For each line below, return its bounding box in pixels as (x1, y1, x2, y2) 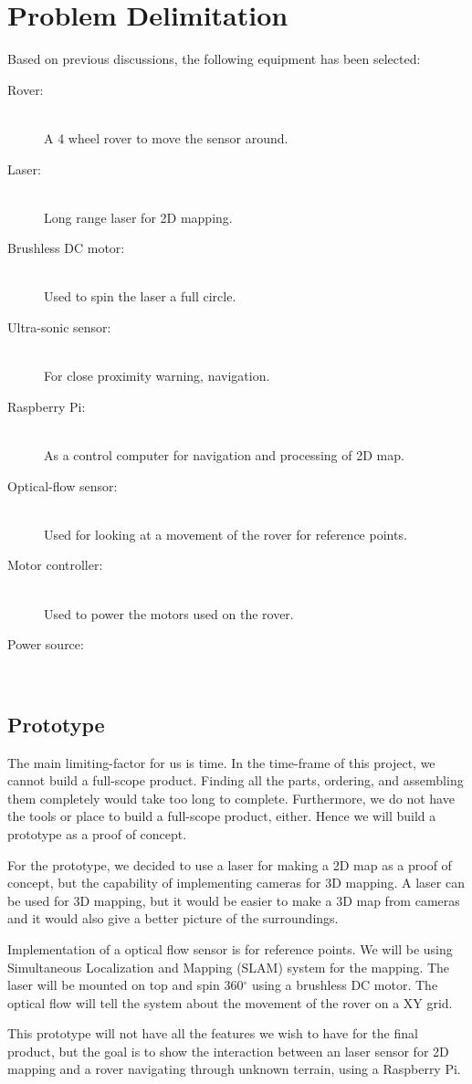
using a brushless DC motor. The (251, 975, 438, 995)
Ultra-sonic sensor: (7, 318, 111, 337)
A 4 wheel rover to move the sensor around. (44, 128, 288, 147)
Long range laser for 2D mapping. (44, 207, 233, 226)
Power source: (7, 635, 84, 654)
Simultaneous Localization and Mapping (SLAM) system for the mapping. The (7, 957, 450, 976)
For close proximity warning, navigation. (44, 366, 270, 385)
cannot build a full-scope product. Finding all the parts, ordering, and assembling (7, 771, 464, 790)
